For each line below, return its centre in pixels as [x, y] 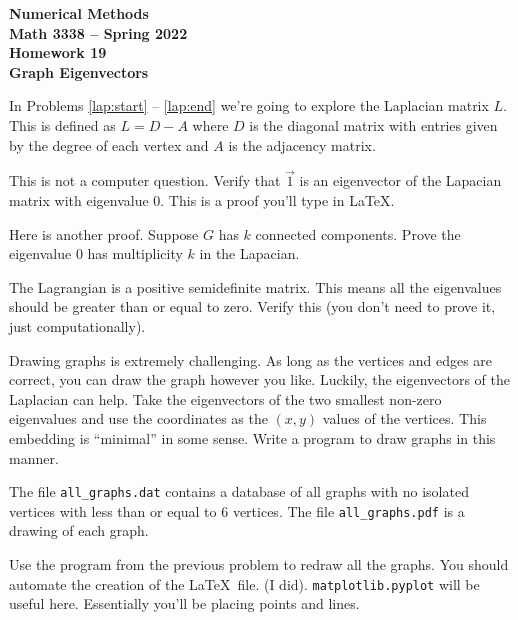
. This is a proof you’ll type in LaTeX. [277, 199]
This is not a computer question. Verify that [145, 180]
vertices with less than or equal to [113, 510]
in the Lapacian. [249, 253]
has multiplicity [135, 253]
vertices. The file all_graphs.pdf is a [348, 510]
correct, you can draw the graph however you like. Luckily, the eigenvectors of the [259, 379]
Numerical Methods [79, 13]
